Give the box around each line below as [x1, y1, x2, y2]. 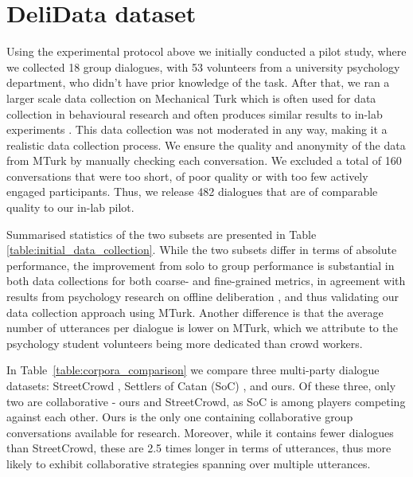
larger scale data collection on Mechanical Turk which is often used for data [6, 89, 376, 106]
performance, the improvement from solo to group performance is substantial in [6, 256, 395, 273]
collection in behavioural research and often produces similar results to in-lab [6, 105, 383, 122]
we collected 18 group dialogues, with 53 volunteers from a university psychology [6, 58, 400, 75]
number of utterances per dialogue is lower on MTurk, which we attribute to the [6, 319, 398, 336]
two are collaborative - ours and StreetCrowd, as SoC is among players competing [6, 393, 406, 409]
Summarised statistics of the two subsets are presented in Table [6, 225, 317, 242]
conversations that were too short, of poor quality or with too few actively [6, 167, 368, 184]
